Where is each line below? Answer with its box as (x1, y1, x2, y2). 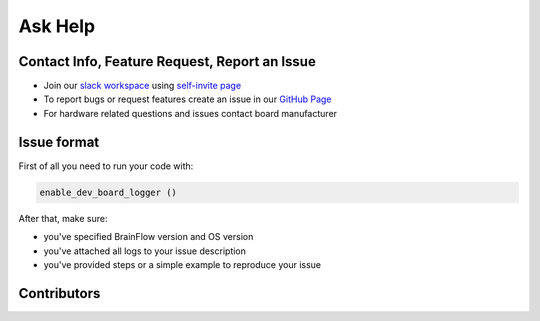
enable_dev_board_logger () (39, 186, 177, 198)
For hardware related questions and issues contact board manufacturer (43, 107, 338, 119)
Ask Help (18, 15, 95, 37)
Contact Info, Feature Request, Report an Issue (18, 53, 317, 70)
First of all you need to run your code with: (18, 160, 194, 172)
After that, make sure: (18, 212, 108, 224)
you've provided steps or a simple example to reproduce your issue (43, 258, 322, 270)
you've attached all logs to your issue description (43, 245, 247, 257)
